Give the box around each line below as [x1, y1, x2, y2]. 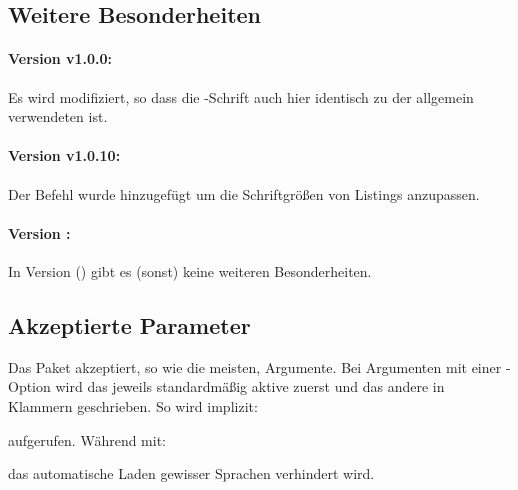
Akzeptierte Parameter [8, 309, 251, 340]
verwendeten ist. [8, 106, 108, 127]
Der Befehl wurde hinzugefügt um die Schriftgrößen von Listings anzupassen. [8, 183, 480, 204]
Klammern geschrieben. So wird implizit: [8, 395, 258, 416]
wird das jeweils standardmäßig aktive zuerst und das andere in [55, 376, 445, 397]
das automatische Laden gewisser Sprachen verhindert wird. [8, 463, 375, 484]
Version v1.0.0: [8, 48, 113, 69]
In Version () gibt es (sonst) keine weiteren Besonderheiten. [8, 260, 372, 281]
